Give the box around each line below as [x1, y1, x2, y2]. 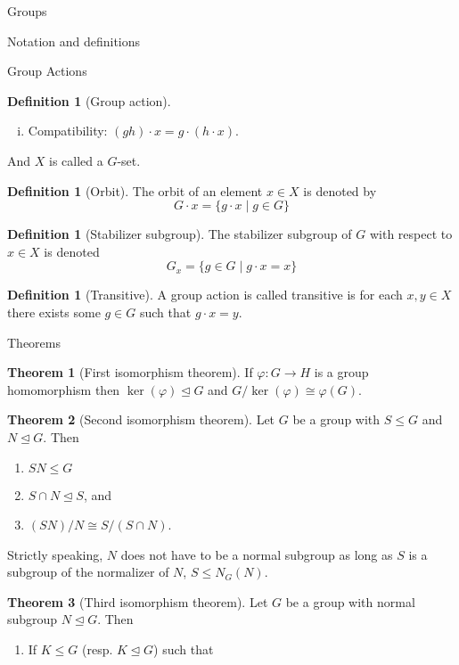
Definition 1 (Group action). [7, 91, 171, 110]
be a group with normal [285, 592, 415, 611]
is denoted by [303, 181, 377, 200]
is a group [314, 363, 369, 382]
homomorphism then [7, 380, 120, 398]
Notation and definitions [7, 31, 141, 50]
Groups [7, 2, 47, 20]
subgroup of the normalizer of [7, 562, 169, 581]
